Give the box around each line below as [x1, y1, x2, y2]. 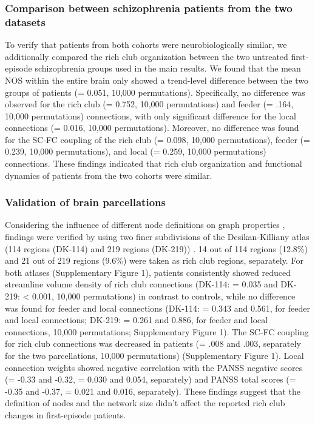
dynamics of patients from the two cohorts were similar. [5, 169, 212, 181]
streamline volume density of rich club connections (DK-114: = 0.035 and [5, 278, 278, 290]
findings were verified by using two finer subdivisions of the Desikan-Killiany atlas [5, 230, 310, 243]
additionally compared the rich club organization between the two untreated [5, 50, 288, 62]
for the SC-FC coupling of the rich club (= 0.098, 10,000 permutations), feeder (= [5, 133, 310, 146]
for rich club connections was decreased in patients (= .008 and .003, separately [5, 337, 301, 350]
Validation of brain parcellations [5, 195, 166, 210]
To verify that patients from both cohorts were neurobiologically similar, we [5, 38, 287, 51]
